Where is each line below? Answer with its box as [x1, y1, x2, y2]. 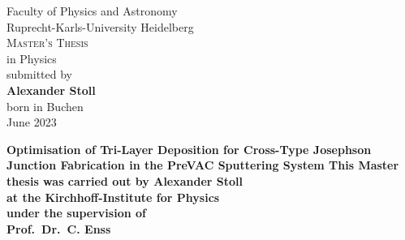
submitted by [6, 66, 72, 83]
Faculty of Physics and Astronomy [6, 2, 178, 19]
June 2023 [6, 114, 57, 131]
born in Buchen [6, 97, 84, 114]
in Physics [6, 49, 57, 66]
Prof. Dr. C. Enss [6, 220, 111, 237]
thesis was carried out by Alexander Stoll [6, 172, 243, 189]
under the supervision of [6, 204, 146, 221]
